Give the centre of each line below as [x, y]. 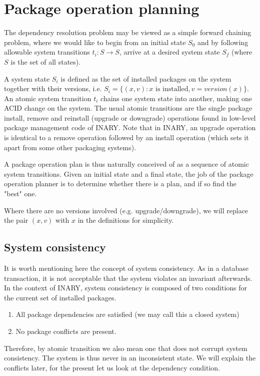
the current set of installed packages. [60, 297]
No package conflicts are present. [66, 331]
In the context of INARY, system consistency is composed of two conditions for [126, 288]
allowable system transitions [47, 52]
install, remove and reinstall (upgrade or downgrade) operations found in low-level [130, 117]
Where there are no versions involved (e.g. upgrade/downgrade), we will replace [126, 210]
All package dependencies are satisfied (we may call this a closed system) [127, 314]
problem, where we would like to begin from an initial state [95, 42]
